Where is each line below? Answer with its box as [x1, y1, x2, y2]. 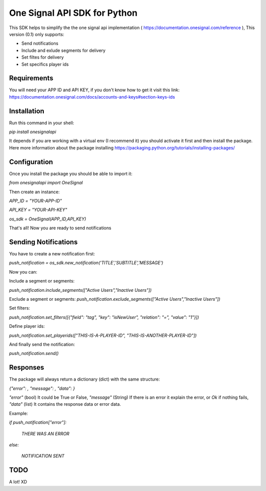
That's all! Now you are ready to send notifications [9, 225, 112, 231]
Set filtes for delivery [21, 54, 64, 60]
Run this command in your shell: [9, 120, 74, 126]
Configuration [9, 158, 53, 166]
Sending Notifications [9, 238, 78, 246]
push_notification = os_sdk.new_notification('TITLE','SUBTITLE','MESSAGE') [9, 260, 164, 266]
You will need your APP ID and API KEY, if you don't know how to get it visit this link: [9, 87, 180, 93]
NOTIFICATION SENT [21, 453, 65, 459]
